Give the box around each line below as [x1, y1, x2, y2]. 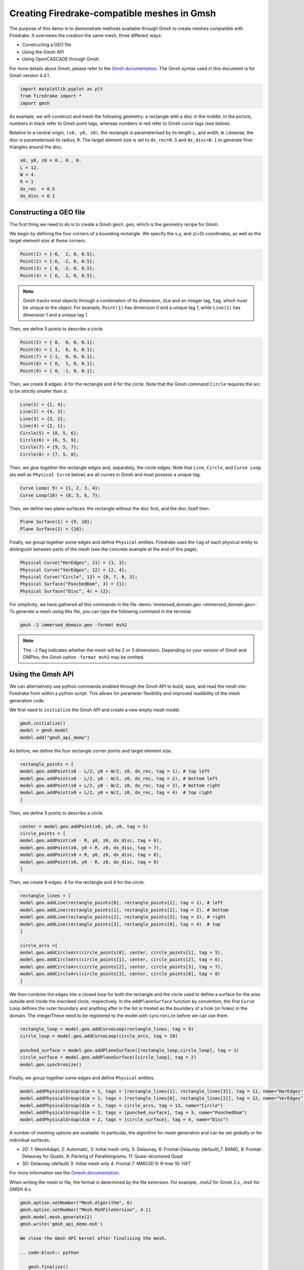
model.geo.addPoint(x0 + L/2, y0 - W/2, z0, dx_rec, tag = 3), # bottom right [20, 782, 220, 788]
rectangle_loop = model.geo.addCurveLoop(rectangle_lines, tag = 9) [20, 1026, 194, 1032]
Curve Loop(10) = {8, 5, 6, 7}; [20, 492, 101, 498]
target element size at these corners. [9, 238, 87, 244]
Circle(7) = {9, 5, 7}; [20, 444, 80, 450]
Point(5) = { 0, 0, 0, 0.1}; [20, 339, 95, 345]
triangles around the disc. [9, 144, 63, 150]
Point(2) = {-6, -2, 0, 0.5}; [20, 258, 95, 264]
